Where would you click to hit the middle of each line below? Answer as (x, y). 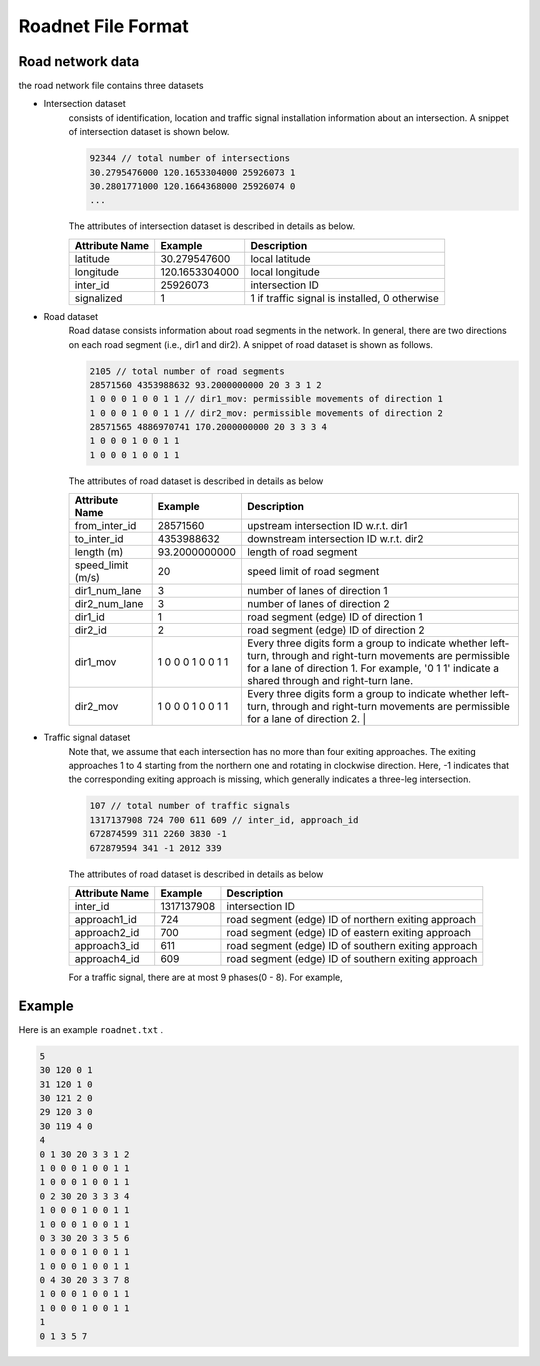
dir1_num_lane (108, 591)
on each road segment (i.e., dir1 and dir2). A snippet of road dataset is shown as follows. (251, 344)
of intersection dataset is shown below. (149, 132)
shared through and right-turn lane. (330, 681)
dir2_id (90, 630)
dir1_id (89, 617)
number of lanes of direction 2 (318, 604)
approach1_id (105, 919)
